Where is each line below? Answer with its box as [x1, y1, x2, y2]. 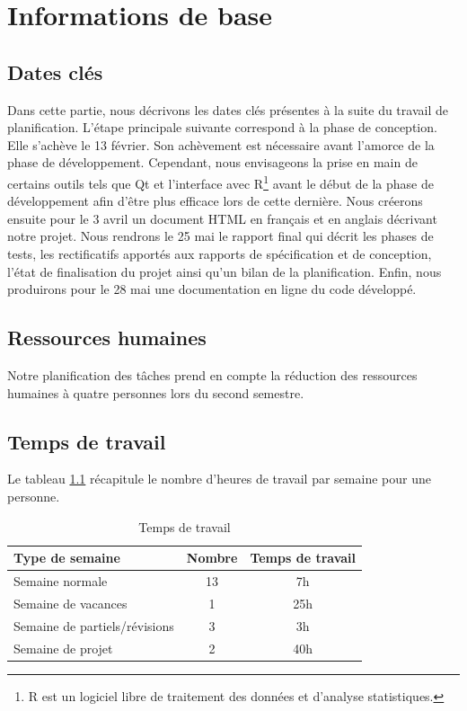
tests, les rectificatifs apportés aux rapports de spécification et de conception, [7, 244, 432, 262]
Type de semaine [13, 548, 120, 567]
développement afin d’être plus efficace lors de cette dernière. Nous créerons [7, 191, 423, 210]
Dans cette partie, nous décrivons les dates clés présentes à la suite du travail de [7, 100, 448, 119]
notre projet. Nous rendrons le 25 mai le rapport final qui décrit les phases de [7, 227, 434, 245]
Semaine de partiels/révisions [13, 616, 174, 635]
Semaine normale [13, 571, 108, 590]
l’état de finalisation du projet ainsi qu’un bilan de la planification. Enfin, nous [7, 262, 442, 280]
